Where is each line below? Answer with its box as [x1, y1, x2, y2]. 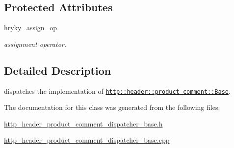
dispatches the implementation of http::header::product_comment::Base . [4, 85, 231, 96]
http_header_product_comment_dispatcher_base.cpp [4, 135, 170, 145]
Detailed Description [4, 63, 111, 78]
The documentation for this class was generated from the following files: [4, 102, 220, 112]
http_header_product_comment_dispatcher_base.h [4, 118, 163, 128]
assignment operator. [4, 39, 67, 49]
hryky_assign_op [4, 22, 57, 33]
